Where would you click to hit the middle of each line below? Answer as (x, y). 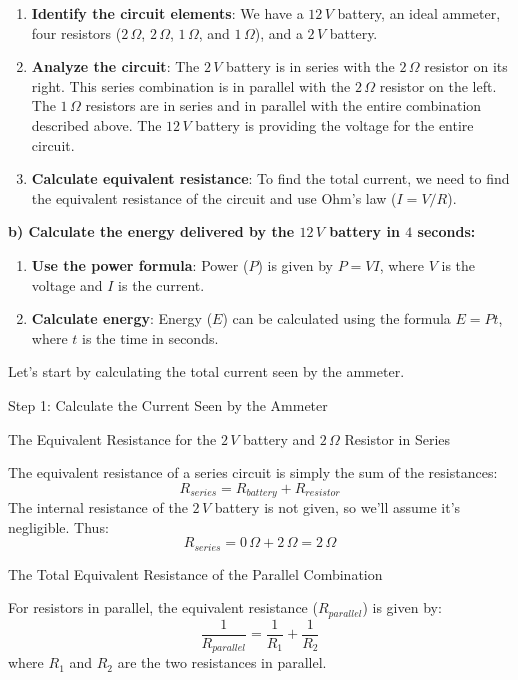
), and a (278, 32)
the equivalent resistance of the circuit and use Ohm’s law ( (214, 197)
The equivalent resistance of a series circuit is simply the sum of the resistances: (253, 472)
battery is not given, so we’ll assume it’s (337, 507)
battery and (279, 438)
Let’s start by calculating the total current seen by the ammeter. (206, 371)
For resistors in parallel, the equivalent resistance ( (163, 607)
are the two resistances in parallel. (222, 662)
